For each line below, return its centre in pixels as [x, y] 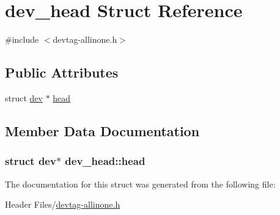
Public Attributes [62, 72]
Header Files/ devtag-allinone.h [63, 204]
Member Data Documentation [102, 130]
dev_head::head [105, 161]
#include [22, 39]
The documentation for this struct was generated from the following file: [140, 184]
